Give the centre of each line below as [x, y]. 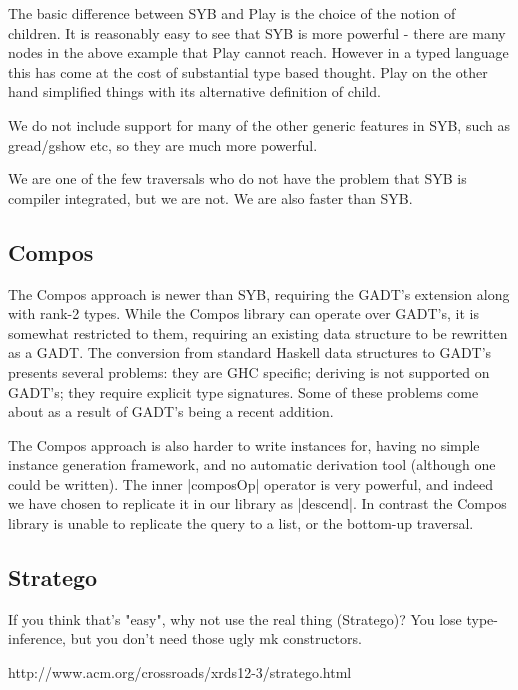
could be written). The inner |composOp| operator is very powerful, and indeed [250, 483]
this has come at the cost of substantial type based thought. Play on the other [248, 71]
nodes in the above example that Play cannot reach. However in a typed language [258, 52]
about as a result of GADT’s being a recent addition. [171, 411]
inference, [37, 638]
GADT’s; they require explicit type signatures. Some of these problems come [243, 391]
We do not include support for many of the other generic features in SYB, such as [259, 124]
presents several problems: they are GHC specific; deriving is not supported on [249, 371]
